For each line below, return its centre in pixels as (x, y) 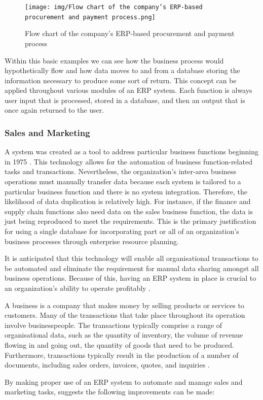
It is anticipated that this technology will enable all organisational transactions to (131, 258)
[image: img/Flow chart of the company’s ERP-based (114, 7)
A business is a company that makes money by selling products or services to (124, 305)
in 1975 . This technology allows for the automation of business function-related (128, 161)
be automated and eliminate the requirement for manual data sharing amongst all (132, 268)
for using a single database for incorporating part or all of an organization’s (122, 231)
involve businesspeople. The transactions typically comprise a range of (114, 325)
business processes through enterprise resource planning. (92, 241)
